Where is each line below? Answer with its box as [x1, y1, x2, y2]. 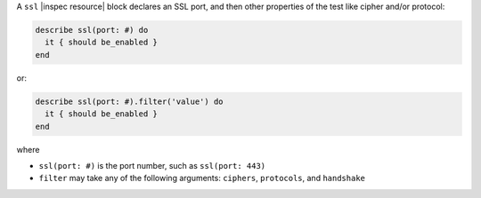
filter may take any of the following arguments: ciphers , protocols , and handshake [38, 173, 365, 184]
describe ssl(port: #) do [35, 25, 149, 35]
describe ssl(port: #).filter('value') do [35, 96, 224, 107]
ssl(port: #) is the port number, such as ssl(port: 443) [38, 160, 266, 170]
